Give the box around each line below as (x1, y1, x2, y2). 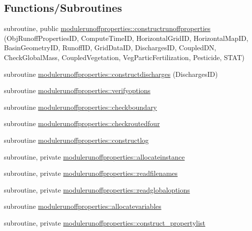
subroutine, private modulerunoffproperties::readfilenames (4, 168, 178, 178)
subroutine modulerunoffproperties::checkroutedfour (4, 118, 160, 129)
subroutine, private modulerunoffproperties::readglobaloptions (4, 184, 190, 195)
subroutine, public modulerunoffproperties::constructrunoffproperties (4, 23, 211, 33)
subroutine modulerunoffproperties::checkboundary (4, 101, 157, 112)
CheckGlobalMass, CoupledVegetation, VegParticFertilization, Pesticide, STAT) (4, 52, 245, 62)
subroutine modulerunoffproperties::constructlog (4, 134, 149, 145)
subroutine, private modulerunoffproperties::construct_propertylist (4, 217, 206, 228)
